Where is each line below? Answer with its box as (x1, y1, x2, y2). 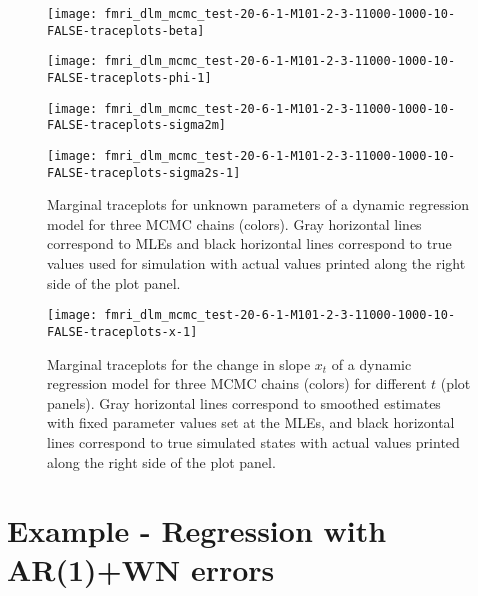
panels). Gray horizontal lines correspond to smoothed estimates (47, 392, 441, 413)
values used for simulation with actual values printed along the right (47, 253, 466, 274)
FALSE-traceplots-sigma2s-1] (47, 165, 241, 180)
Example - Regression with (7, 510, 387, 551)
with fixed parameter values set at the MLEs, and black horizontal (47, 412, 455, 433)
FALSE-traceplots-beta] (47, 23, 205, 38)
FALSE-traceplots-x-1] (47, 324, 198, 339)
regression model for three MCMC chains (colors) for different (47, 373, 427, 394)
